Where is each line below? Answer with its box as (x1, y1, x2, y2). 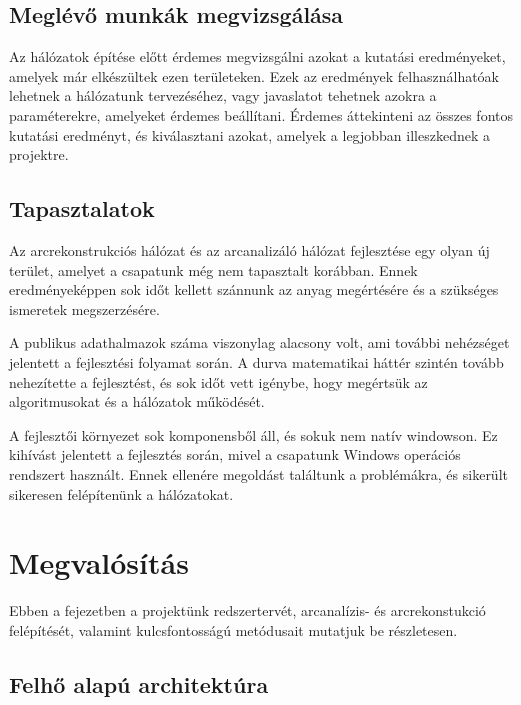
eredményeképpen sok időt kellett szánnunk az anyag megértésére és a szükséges (9, 279, 499, 300)
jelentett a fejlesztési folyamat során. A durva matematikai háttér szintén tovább (9, 351, 504, 372)
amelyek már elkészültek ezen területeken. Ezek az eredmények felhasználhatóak (9, 65, 499, 86)
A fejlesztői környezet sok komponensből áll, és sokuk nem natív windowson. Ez (9, 424, 498, 445)
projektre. (9, 144, 69, 165)
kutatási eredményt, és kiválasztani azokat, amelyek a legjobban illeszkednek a (9, 124, 490, 145)
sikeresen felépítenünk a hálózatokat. (9, 483, 234, 504)
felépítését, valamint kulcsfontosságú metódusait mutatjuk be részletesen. (9, 619, 458, 640)
